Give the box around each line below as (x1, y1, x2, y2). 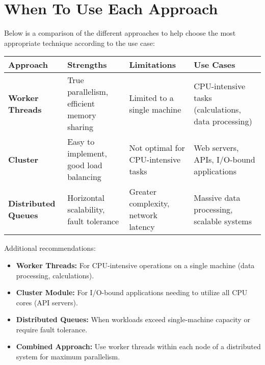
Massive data (194, 191, 241, 203)
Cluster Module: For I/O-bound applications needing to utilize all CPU (16, 287, 248, 298)
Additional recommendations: (4, 243, 96, 253)
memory (67, 109, 96, 121)
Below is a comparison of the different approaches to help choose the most (4, 28, 236, 38)
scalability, (67, 203, 105, 215)
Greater (129, 186, 156, 198)
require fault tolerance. (16, 324, 88, 334)
